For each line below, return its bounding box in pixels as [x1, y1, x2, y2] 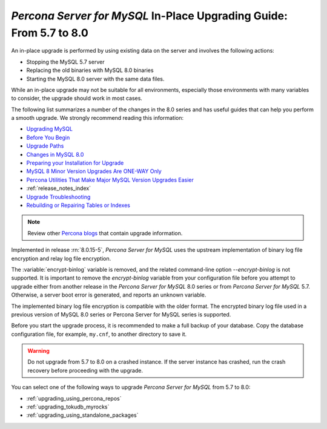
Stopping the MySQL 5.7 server [26, 58, 105, 65]
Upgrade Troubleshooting [26, 193, 91, 200]
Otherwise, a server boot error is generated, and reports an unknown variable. [11, 291, 206, 299]
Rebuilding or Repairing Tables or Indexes [26, 201, 130, 209]
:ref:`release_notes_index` [26, 185, 91, 192]
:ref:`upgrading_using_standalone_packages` [26, 411, 139, 419]
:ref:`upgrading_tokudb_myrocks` [26, 403, 110, 411]
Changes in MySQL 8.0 [26, 151, 84, 158]
